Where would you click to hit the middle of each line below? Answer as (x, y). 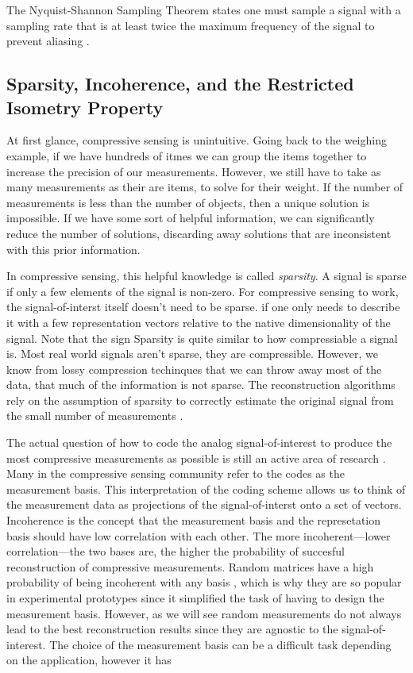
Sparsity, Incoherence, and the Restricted (180, 84)
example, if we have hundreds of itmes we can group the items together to (187, 155)
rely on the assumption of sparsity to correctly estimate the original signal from (200, 400)
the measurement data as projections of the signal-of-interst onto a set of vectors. (204, 504)
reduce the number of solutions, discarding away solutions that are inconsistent (199, 233)
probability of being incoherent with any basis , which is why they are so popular (204, 582)
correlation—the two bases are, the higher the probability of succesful (176, 551)
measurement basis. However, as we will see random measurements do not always (204, 613)
